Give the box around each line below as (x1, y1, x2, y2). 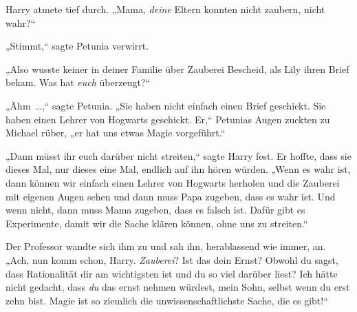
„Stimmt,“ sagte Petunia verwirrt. (6, 39, 149, 53)
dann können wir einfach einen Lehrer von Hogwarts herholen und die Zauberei (6, 175, 340, 189)
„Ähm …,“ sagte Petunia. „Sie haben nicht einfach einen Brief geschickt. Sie (6, 98, 326, 112)
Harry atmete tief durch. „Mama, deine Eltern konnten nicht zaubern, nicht (6, 2, 325, 16)
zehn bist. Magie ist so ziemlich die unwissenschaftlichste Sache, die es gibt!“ (6, 293, 328, 307)
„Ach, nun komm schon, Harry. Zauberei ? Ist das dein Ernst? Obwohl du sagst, (6, 252, 338, 267)
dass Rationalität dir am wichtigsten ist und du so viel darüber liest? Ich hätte (6, 266, 338, 280)
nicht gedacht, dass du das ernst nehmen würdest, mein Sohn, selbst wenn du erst (6, 280, 350, 294)
